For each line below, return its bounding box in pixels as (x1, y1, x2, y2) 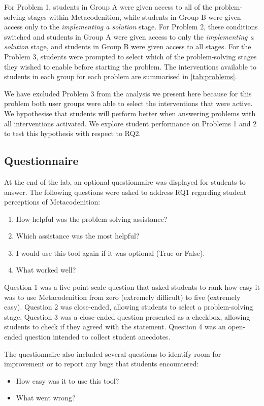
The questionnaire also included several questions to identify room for (4, 348, 221, 359)
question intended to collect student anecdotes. (24, 331, 171, 342)
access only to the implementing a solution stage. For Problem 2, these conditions (4, 21, 258, 32)
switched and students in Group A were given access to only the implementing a (4, 31, 254, 42)
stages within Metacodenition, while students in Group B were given (28, 11, 241, 22)
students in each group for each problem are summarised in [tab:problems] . (4, 71, 237, 82)
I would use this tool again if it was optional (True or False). (16, 247, 205, 258)
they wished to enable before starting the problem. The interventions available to (4, 61, 256, 72)
